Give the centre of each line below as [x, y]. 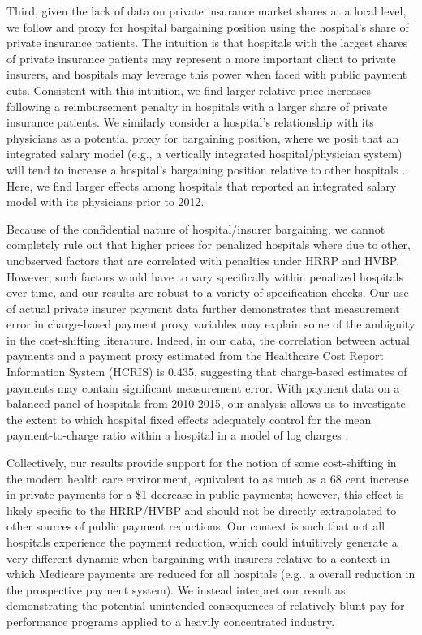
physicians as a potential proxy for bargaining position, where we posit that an [203, 137]
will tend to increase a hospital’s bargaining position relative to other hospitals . [206, 169]
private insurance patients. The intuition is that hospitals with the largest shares [207, 43]
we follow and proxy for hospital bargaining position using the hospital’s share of [208, 26]
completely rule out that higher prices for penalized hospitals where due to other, [209, 245]
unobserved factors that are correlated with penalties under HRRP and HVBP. [203, 260]
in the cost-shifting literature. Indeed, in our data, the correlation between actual [208, 339]
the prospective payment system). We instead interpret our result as [176, 589]
